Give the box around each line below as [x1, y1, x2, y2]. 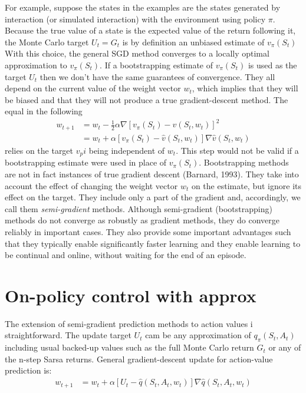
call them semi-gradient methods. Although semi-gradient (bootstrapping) [5, 202, 272, 214]
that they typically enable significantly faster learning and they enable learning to [5, 237, 301, 249]
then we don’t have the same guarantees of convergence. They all [40, 70, 275, 82]
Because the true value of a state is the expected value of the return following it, [5, 24, 296, 37]
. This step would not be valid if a [176, 144, 299, 156]
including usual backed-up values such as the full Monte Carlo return [5, 341, 254, 354]
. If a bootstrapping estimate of [100, 58, 213, 71]
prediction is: [5, 364, 52, 377]
